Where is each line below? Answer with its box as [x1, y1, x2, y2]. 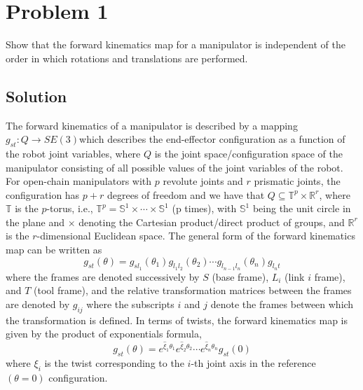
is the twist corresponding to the [44, 355, 184, 370]
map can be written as [6, 242, 102, 257]
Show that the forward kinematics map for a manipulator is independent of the [6, 37, 345, 52]
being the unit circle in [252, 201, 351, 216]
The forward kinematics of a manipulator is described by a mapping [6, 118, 298, 132]
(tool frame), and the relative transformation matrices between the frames [34, 283, 352, 298]
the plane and [6, 214, 65, 229]
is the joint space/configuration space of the [154, 146, 343, 160]
